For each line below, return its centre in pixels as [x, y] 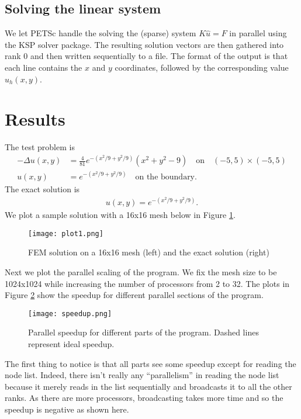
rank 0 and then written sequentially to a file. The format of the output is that [146, 56]
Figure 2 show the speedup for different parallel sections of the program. [134, 295]
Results [35, 119]
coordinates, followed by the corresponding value [202, 67]
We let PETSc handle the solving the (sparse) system [101, 33]
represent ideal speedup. [71, 343]
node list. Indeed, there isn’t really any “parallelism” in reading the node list [142, 375]
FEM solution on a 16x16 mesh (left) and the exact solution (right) [149, 252]
